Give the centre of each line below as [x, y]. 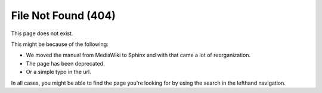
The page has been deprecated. [65, 63]
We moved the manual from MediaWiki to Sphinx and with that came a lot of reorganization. [138, 55]
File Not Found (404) [64, 15]
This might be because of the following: [60, 44]
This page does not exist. [42, 33]
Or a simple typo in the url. [59, 72]
